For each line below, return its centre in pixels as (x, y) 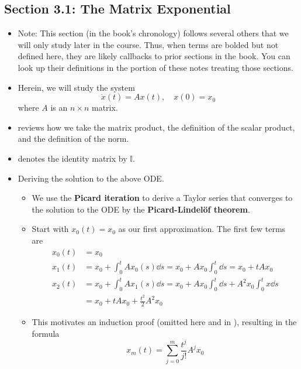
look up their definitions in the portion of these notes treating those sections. (155, 67)
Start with (50, 229)
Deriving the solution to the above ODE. (91, 178)
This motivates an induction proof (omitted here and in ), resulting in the (164, 322)
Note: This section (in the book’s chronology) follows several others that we (153, 33)
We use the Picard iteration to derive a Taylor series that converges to (162, 198)
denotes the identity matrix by (72, 158)
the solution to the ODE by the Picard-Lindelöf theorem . (141, 209)
